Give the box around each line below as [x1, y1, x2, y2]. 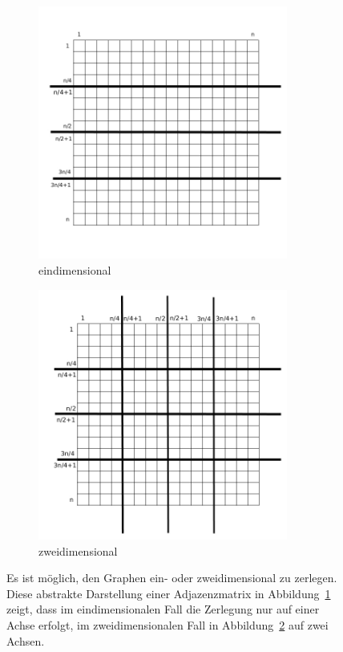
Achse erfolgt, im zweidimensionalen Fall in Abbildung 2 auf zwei [6, 617, 329, 634]
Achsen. [6, 632, 45, 649]
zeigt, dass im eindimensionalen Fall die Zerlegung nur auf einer [6, 601, 320, 617]
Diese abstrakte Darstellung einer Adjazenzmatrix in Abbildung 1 [6, 585, 331, 601]
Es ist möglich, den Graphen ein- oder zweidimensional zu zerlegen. [6, 569, 337, 586]
